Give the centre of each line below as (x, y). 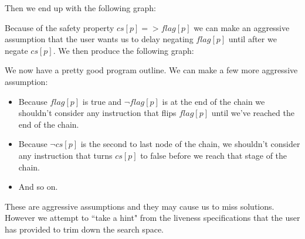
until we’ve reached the (253, 113)
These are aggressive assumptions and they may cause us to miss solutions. (140, 206)
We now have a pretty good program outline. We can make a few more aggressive (151, 70)
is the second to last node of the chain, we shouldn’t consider (190, 144)
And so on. (38, 187)
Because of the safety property (60, 27)
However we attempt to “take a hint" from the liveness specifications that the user (152, 218)
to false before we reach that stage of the (214, 155)
